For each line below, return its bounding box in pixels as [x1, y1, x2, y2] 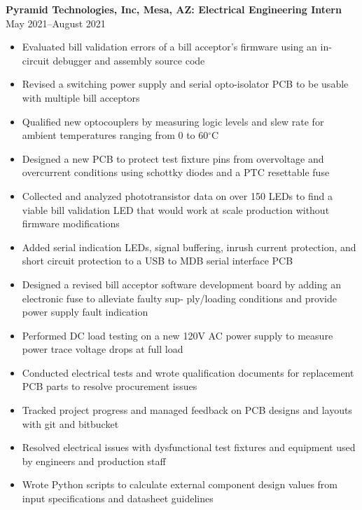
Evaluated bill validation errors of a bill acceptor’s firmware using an [22, 39, 317, 54]
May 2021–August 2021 [6, 15, 106, 30]
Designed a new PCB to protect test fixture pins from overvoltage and [22, 151, 324, 166]
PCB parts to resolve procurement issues [22, 379, 197, 394]
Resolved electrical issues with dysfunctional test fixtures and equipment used [22, 440, 356, 455]
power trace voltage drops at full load [22, 342, 183, 356]
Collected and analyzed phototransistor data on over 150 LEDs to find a [22, 188, 333, 203]
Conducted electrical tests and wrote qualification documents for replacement [22, 365, 354, 380]
